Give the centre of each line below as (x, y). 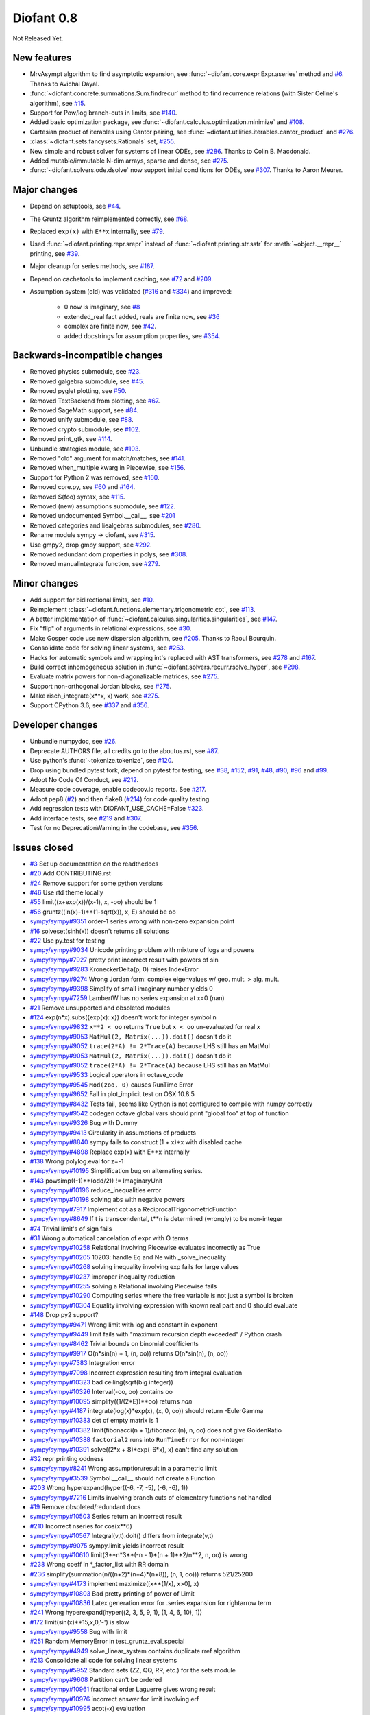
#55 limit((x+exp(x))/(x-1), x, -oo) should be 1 (93, 902)
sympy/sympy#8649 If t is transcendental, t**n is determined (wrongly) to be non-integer (156, 1219)
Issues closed (43, 847)
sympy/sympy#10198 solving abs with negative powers (107, 1200)
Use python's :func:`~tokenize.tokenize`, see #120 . (102, 761)
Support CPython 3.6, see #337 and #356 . (90, 705)
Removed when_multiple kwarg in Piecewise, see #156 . (108, 468)
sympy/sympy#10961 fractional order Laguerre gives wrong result (123, 1689)
